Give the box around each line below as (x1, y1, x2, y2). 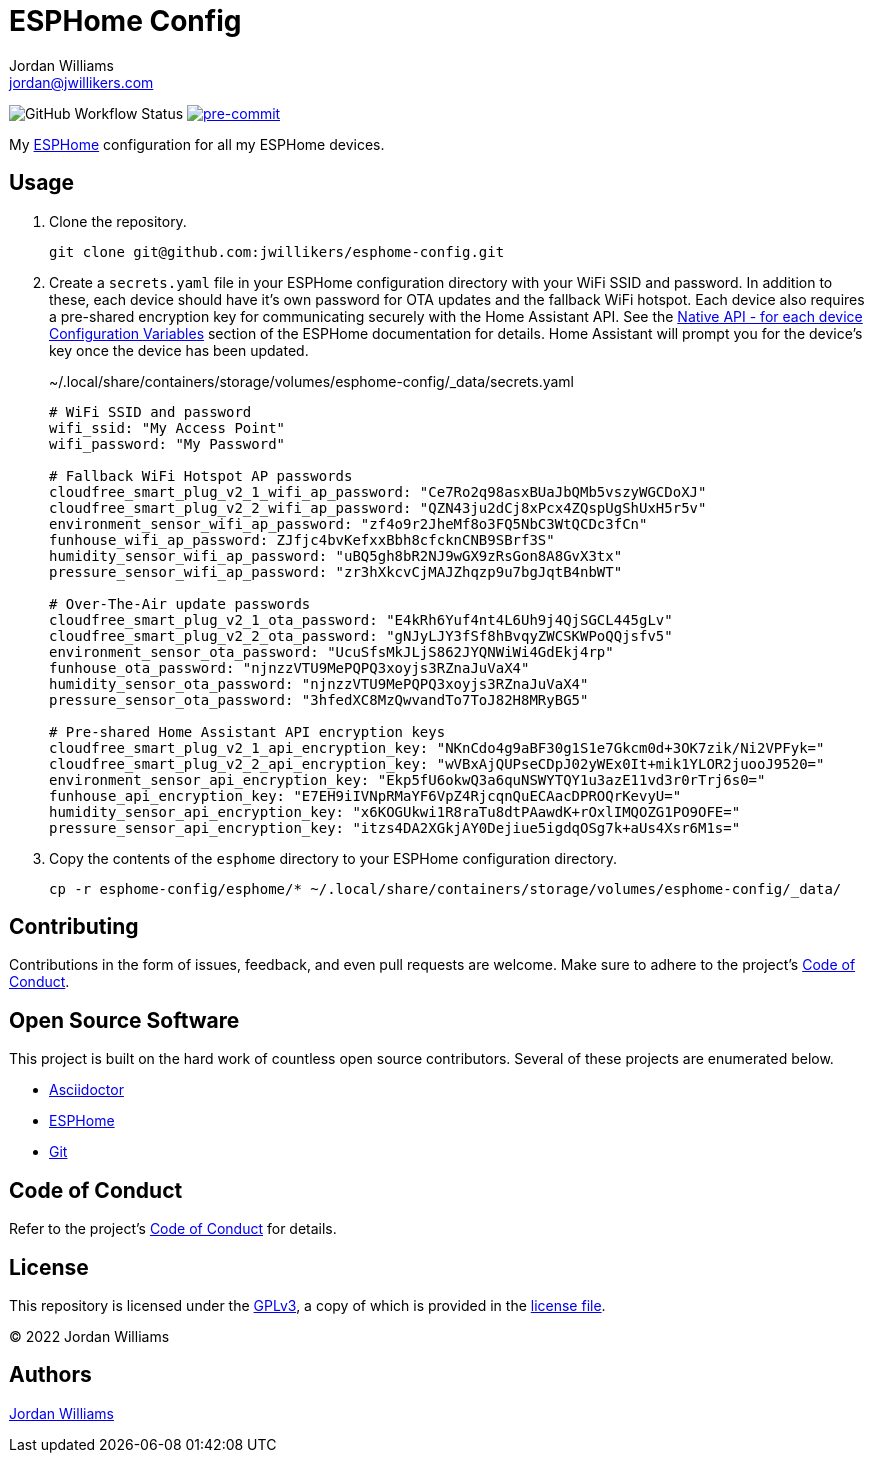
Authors (9, 1362, 92, 1388)
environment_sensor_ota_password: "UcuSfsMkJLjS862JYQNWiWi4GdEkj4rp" (49, 643, 614, 660)
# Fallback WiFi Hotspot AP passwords (49, 467, 353, 484)
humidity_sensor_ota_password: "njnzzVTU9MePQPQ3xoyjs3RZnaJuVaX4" (49, 675, 589, 692)
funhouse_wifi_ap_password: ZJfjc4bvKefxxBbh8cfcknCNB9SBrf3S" (49, 531, 555, 548)
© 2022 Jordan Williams (9, 1327, 170, 1345)
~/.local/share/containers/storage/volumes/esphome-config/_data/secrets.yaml (49, 372, 574, 390)
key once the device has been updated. (49, 341, 309, 359)
